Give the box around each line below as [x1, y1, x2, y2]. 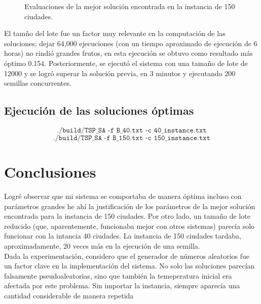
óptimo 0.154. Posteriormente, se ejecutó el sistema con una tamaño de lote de [4, 57, 248, 68]
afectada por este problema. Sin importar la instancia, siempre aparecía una [4, 280, 240, 291]
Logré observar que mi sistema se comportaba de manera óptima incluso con [4, 191, 242, 201]
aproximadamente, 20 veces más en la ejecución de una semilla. [4, 241, 200, 251]
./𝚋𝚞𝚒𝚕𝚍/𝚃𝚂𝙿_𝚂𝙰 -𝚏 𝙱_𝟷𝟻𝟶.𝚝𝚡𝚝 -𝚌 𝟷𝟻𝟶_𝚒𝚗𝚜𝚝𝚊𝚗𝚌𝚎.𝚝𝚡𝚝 [53, 134, 211, 142]
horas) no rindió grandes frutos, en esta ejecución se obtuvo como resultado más [4, 48, 253, 58]
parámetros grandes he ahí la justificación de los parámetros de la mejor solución [4, 200, 255, 211]
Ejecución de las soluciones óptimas [4, 103, 194, 118]
